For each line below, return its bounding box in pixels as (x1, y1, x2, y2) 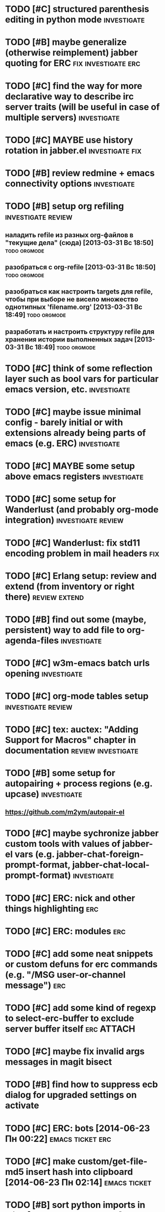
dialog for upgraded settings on (5, 1089, 137, 1101)
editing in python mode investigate (5, 14, 145, 25)
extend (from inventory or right (5, 581, 135, 592)
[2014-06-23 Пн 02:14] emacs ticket (5, 1176, 152, 1188)
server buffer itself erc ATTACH (5, 1023, 135, 1035)
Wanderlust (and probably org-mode (5, 504, 159, 515)
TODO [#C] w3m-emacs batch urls (5, 657, 150, 669)
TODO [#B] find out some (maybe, (5, 614, 147, 625)
